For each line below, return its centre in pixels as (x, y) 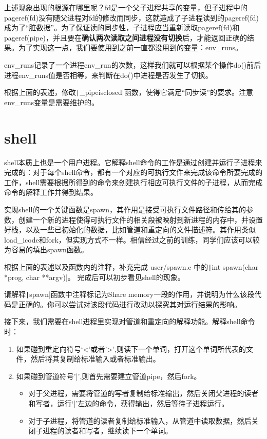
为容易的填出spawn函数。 (46, 250)
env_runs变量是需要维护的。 (52, 102)
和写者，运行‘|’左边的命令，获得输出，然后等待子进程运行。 (129, 403)
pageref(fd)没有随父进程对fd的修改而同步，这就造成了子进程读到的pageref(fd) (131, 17)
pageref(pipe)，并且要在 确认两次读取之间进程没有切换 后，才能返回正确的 (126, 37)
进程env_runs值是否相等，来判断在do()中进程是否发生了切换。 (108, 75)
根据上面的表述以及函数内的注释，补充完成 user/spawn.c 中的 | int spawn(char (131, 266)
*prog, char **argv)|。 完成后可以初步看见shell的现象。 (94, 277)
